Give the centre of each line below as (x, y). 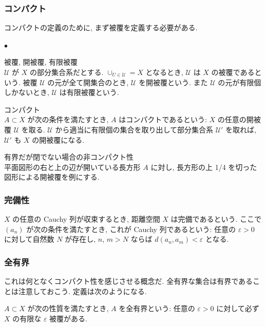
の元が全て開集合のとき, (88, 82)
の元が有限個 (240, 82)
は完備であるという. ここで (216, 219)
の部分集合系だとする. (67, 72)
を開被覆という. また (173, 82)
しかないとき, (27, 92)
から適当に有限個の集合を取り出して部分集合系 (134, 129)
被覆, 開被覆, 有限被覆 (41, 62)
